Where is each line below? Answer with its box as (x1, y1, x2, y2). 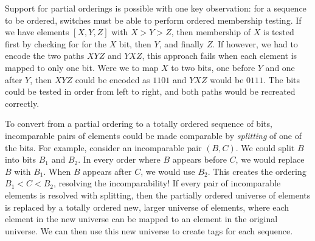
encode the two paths (5, 49, 85, 62)
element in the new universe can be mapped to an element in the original (5, 212, 278, 225)
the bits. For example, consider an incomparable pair (5, 141, 202, 154)
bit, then (119, 37, 151, 50)
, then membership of (171, 25, 251, 38)
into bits (5, 153, 36, 166)
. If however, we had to (212, 37, 298, 50)
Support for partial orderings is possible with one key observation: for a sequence (5, 2, 306, 14)
